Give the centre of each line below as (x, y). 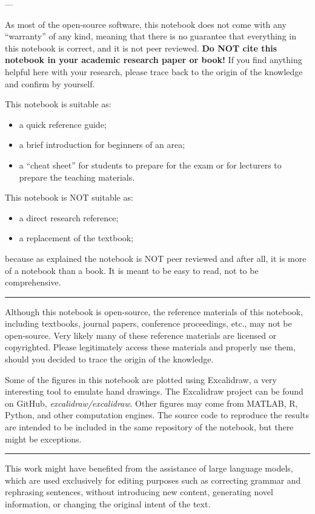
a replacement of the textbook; (76, 238)
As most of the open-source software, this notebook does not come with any (146, 24)
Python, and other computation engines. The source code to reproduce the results (157, 415)
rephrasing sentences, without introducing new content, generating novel (139, 492)
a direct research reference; (69, 217)
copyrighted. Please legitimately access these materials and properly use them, (150, 347)
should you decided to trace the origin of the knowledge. (109, 359)
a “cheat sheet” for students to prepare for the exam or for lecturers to (150, 165)
